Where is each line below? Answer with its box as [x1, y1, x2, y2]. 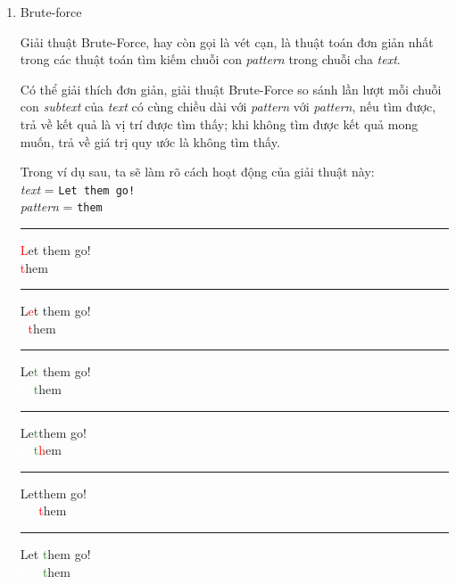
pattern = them [20, 197, 103, 216]
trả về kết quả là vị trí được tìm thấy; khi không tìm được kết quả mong [20, 114, 419, 133]
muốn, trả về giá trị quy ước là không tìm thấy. [20, 132, 280, 151]
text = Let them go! [20, 179, 136, 198]
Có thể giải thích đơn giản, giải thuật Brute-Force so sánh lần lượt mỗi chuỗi [20, 79, 442, 98]
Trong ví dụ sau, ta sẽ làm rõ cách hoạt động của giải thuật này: [20, 162, 375, 181]
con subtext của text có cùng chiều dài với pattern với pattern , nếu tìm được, [20, 97, 436, 116]
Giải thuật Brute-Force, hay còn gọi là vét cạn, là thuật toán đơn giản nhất [20, 32, 434, 51]
